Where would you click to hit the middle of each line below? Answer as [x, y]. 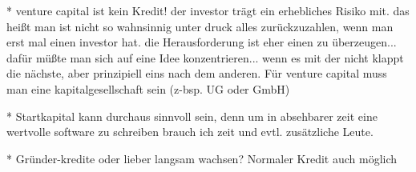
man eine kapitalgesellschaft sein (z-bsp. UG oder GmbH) [148, 88]
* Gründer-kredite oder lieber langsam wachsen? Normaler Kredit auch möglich [202, 158]
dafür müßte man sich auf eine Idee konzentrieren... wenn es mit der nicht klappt [205, 57]
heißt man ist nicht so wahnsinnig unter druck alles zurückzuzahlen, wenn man [200, 26]
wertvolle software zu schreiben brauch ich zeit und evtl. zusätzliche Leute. [190, 132]
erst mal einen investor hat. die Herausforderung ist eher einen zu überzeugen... [202, 42]
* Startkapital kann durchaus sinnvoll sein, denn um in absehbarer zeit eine [192, 116]
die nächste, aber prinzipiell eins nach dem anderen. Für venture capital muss [197, 73]
